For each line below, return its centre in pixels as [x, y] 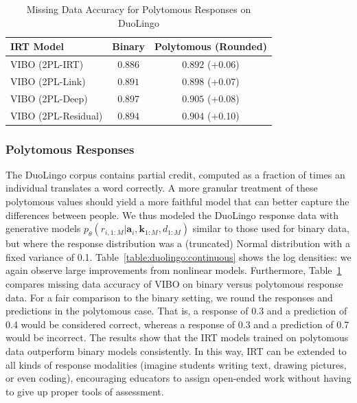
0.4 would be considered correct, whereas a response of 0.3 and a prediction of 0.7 [177, 324]
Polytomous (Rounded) [211, 46]
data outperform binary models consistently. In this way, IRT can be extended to [176, 351]
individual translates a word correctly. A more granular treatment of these [162, 188]
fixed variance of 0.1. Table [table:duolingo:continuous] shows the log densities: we [178, 256]
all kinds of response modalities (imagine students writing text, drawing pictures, [176, 364]
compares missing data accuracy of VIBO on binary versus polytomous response [174, 284]
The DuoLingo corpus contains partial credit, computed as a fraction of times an [175, 174]
